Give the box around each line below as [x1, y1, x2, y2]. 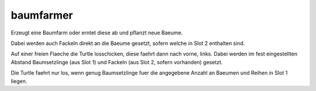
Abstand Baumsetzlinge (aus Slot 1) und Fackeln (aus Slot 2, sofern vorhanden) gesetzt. [11, 58, 223, 65]
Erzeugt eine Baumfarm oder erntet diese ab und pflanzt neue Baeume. [11, 29, 183, 36]
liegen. [11, 78, 28, 85]
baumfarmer [11, 9, 73, 22]
